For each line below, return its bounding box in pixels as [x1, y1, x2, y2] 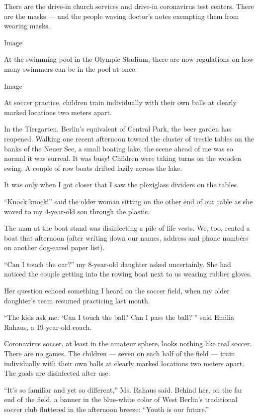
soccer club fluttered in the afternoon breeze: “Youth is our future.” [4, 404, 209, 414]
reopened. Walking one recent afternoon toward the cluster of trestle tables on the [4, 133, 254, 143]
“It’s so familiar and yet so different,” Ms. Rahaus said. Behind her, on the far [4, 384, 243, 395]
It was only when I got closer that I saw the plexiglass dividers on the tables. [4, 179, 239, 190]
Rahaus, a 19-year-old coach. [4, 321, 91, 332]
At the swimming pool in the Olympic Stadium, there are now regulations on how [4, 54, 254, 64]
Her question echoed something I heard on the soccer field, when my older [4, 285, 230, 296]
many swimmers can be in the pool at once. [4, 63, 137, 74]
